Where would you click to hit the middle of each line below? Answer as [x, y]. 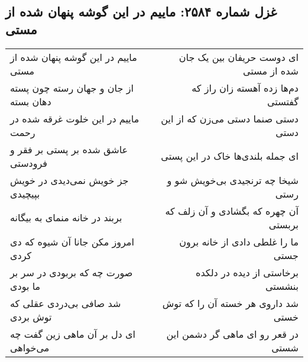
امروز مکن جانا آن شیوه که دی [72, 241]
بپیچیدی [25, 193]
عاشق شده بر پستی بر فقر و [69, 149]
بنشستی [282, 286]
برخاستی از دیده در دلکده [247, 272]
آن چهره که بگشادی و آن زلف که [232, 211]
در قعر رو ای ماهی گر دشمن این [232, 334]
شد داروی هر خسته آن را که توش [230, 303]
